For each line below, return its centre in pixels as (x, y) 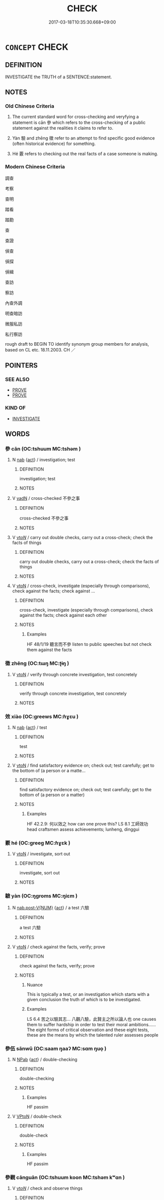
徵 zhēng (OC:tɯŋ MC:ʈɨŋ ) (37, 663)
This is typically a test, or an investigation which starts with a (88, 994)
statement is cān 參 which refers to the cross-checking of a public (79, 122)
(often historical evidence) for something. (54, 144)
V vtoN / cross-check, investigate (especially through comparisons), (81, 586)
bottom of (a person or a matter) (52, 795)
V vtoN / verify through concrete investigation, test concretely (75, 674)
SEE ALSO (17, 379)
